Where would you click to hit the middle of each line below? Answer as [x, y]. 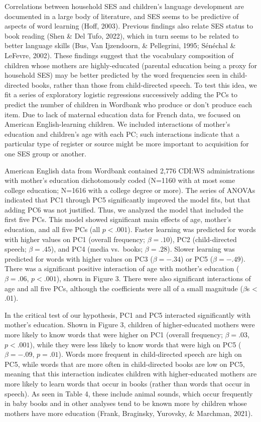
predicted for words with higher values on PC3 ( [79, 258]
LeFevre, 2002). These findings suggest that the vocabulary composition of [119, 55]
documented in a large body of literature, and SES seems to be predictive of [122, 16]
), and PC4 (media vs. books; [97, 249]
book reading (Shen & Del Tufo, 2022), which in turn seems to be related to [122, 35]
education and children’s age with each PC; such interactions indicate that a [122, 134]
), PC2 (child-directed [203, 239]
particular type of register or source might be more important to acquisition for [127, 144]
